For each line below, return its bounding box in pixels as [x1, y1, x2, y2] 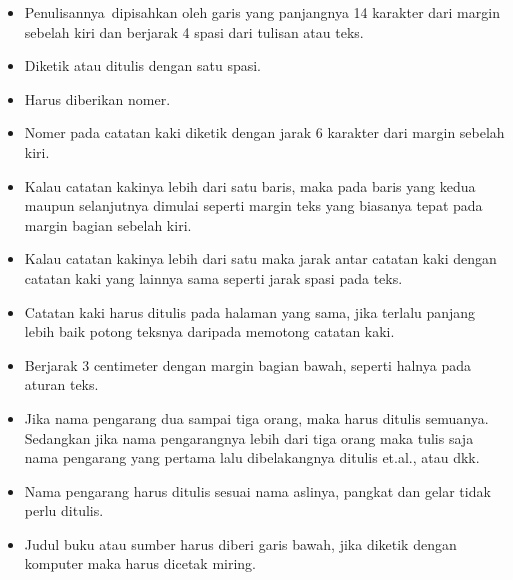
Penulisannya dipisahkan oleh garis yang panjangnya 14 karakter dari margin [24, 2, 500, 22]
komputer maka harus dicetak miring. [24, 553, 257, 574]
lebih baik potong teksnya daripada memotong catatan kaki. [24, 321, 395, 342]
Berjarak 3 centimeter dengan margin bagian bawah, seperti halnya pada [24, 354, 471, 375]
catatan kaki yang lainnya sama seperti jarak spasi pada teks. [24, 267, 403, 288]
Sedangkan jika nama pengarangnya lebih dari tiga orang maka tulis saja [24, 427, 474, 448]
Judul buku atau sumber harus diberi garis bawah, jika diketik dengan [24, 533, 457, 554]
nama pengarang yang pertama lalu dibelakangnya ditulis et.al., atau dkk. [24, 447, 480, 468]
